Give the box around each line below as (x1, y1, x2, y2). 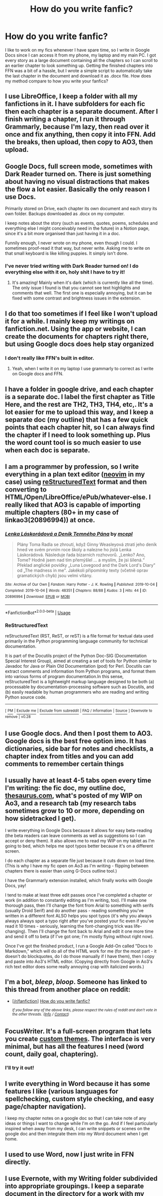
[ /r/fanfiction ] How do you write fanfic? (12, 998, 90, 1004)
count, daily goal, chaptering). (5, 1050, 98, 1058)
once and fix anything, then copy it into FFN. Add (5, 130, 156, 139)
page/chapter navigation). (5, 1102, 86, 1111)
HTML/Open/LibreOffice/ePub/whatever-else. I (5, 493, 151, 501)
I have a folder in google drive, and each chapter (5, 385, 154, 393)
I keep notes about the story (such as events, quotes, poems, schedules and (5, 220, 158, 226)
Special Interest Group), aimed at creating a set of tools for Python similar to (5, 658, 157, 664)
